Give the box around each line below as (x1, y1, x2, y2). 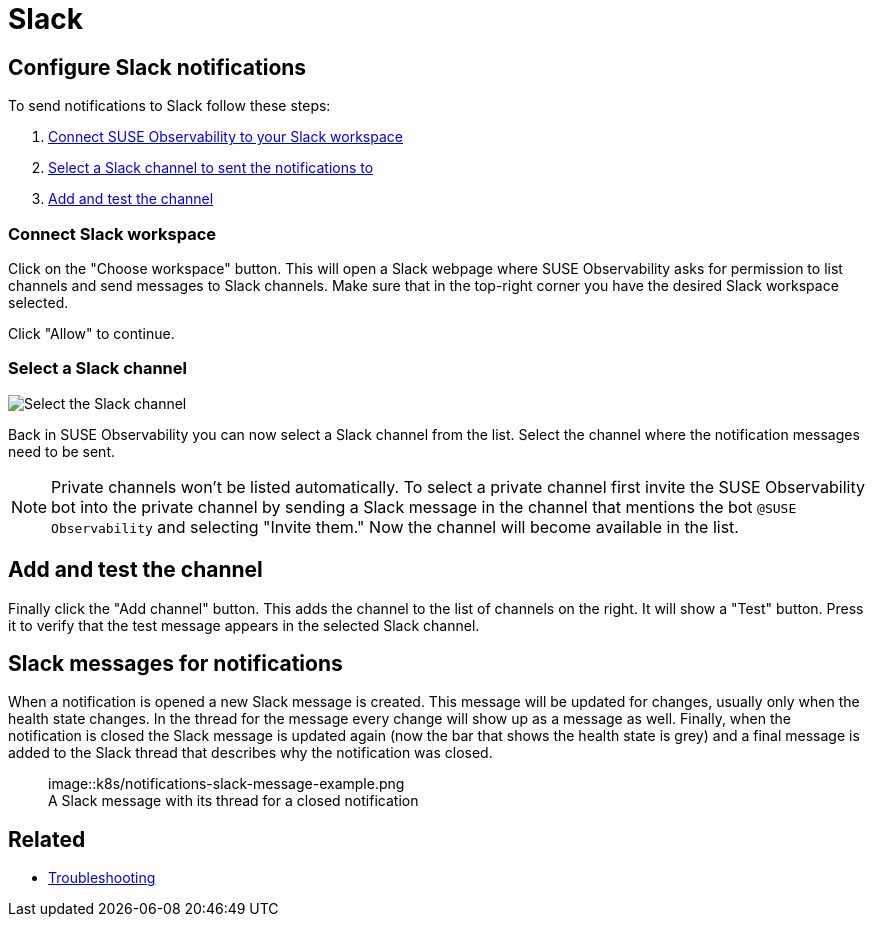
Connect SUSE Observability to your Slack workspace (48, 128, 403, 146)
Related (8, 826, 86, 852)
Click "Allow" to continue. (8, 324, 175, 342)
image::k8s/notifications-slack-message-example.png (48, 775, 405, 793)
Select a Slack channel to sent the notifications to (48, 159, 374, 177)
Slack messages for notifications (8, 650, 343, 676)
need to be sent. (8, 442, 115, 460)
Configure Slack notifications (8, 54, 307, 80)
